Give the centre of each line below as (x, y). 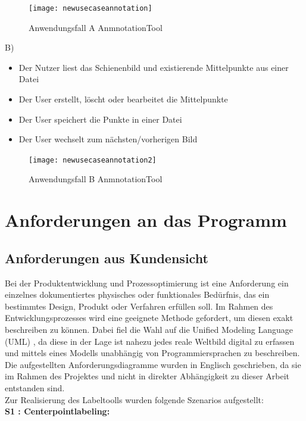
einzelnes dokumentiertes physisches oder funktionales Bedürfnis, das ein (137, 294)
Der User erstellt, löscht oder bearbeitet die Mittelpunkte (123, 99)
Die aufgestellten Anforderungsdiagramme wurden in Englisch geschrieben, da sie (153, 364)
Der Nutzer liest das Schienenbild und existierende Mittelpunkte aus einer (154, 67)
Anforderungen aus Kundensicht (107, 258)
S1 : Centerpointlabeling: (57, 411)
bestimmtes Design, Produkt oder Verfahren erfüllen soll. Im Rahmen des (139, 306)
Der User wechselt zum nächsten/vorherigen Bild (108, 139)
